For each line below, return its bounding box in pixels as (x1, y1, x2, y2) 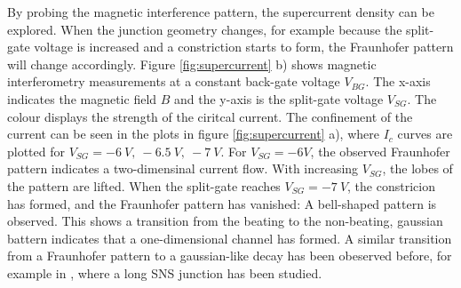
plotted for (7, 141, 66, 160)
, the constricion (347, 176, 435, 195)
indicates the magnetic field (7, 89, 157, 108)
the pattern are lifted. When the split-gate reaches (7, 176, 281, 195)
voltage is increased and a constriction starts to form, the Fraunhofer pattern (34, 37, 454, 56)
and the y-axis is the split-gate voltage (174, 89, 384, 108)
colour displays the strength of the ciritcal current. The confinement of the (7, 107, 413, 125)
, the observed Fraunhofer (310, 141, 450, 160)
